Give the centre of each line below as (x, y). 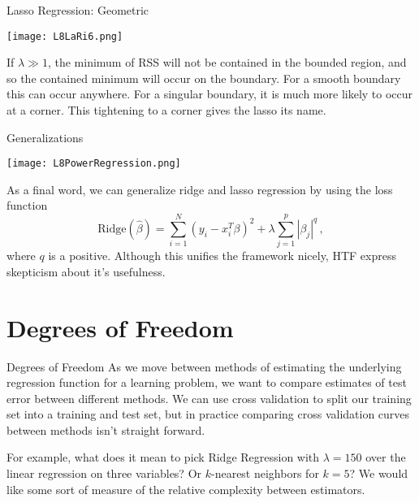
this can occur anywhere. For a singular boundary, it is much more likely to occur (210, 94)
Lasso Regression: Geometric (78, 10)
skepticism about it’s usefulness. (86, 271)
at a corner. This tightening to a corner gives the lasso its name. (166, 110)
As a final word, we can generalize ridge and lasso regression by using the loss (200, 189)
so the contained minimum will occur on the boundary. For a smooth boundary (204, 78)
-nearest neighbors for (265, 473)
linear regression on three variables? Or (104, 473)
